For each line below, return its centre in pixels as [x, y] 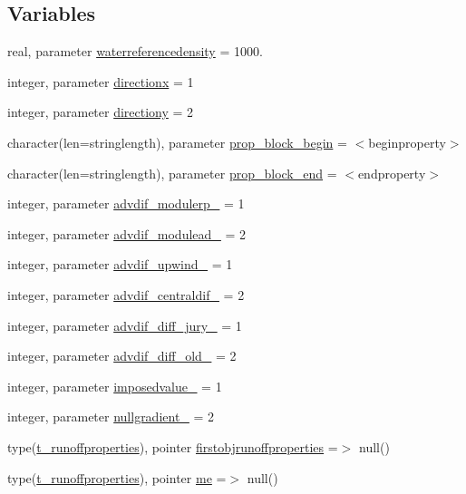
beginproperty [407, 142]
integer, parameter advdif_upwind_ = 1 [120, 264]
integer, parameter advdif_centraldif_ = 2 [126, 294]
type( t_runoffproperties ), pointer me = [117, 477]
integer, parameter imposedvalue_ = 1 [115, 386]
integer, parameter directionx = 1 [101, 81]
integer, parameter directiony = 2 [101, 112]
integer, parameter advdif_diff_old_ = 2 [122, 356]
